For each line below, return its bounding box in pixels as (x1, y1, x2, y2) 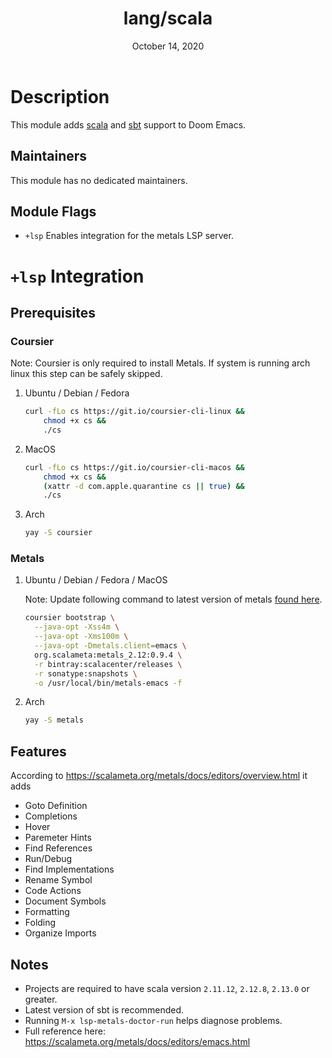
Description (10, 85, 110, 108)
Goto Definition (24, 800, 88, 812)
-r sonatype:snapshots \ (34, 668, 138, 679)
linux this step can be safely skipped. (10, 368, 163, 380)
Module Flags (10, 203, 97, 220)
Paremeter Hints (24, 832, 92, 844)
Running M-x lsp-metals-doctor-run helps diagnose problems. (24, 1014, 283, 1026)
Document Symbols (24, 895, 107, 907)
